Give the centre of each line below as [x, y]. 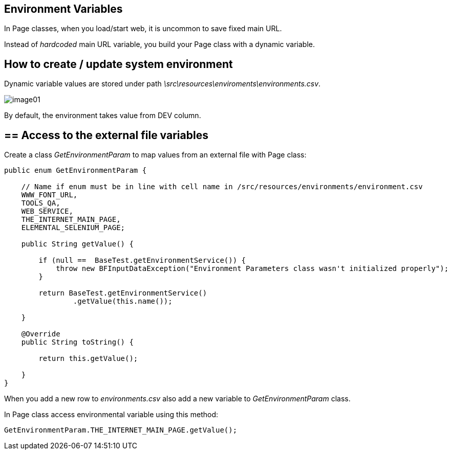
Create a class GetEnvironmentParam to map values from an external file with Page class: [155, 155]
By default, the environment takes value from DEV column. [103, 116]
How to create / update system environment [119, 64]
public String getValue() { [77, 244]
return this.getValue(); [88, 359]
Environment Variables [63, 9]
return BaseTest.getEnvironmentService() [123, 293]
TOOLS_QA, [41, 203]
